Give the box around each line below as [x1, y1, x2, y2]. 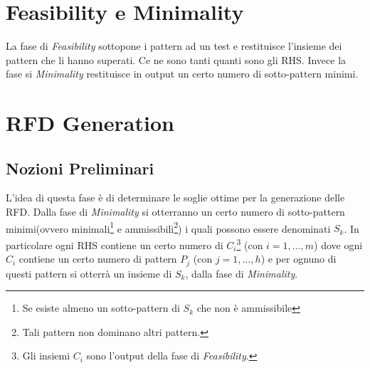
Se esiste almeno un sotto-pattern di [22, 300, 180, 315]
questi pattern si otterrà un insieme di [6, 266, 172, 280]
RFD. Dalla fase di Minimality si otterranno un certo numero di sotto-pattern [6, 204, 345, 219]
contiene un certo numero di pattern [18, 251, 177, 266]
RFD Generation [6, 108, 174, 137]
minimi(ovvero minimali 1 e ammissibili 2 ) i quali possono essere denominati [6, 219, 331, 236]
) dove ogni [314, 237, 363, 252]
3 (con [236, 235, 263, 252]
